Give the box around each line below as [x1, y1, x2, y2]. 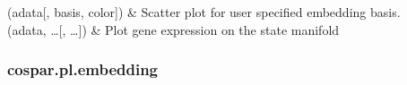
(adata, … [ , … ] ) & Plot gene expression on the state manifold [7, 20, 340, 38]
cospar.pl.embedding [7, 58, 159, 81]
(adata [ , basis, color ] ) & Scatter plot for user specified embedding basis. [7, 3, 401, 21]
